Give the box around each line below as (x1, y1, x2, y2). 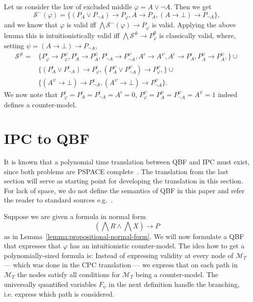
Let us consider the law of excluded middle (4, 1, 132, 11)
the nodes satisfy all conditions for (17, 269, 120, 280)
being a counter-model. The (135, 269, 218, 280)
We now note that (4, 89, 58, 99)
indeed (218, 89, 237, 99)
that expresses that (4, 241, 61, 251)
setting (4, 40, 24, 50)
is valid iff (66, 20, 96, 30)
